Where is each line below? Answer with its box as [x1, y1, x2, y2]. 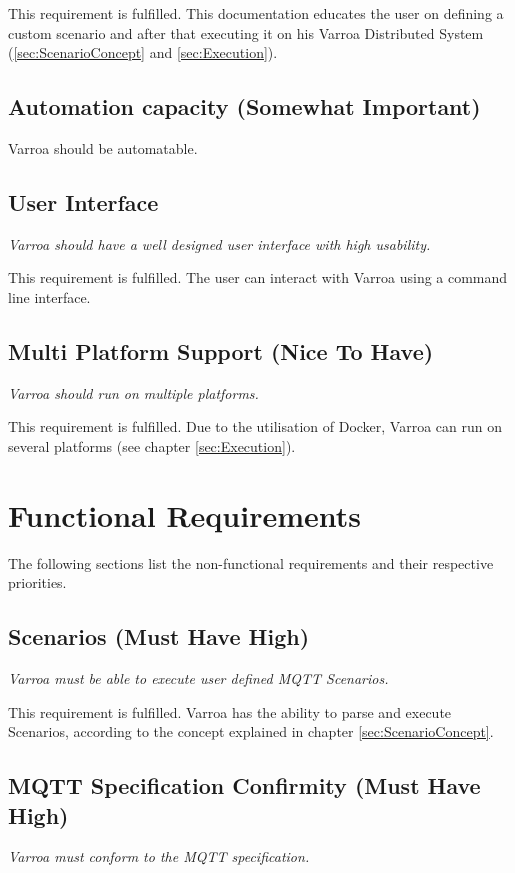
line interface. [8, 286, 91, 307]
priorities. [8, 572, 67, 593]
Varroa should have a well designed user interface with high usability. [8, 233, 431, 254]
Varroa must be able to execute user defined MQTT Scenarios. [8, 668, 389, 689]
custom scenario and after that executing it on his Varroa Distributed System [8, 22, 484, 43]
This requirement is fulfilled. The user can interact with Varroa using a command [8, 267, 508, 288]
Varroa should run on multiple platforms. [8, 382, 259, 403]
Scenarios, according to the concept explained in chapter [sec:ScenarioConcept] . [8, 721, 494, 742]
